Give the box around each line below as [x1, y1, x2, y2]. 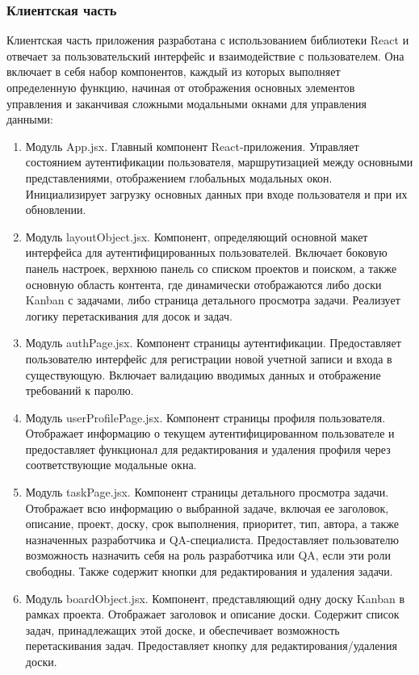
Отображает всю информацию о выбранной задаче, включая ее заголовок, [25, 499, 389, 516]
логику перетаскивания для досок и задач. [25, 307, 233, 324]
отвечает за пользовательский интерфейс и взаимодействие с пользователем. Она [6, 47, 404, 64]
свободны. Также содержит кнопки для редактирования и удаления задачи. [25, 563, 393, 580]
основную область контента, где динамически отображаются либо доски [25, 275, 382, 292]
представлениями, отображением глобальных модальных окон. [25, 169, 333, 186]
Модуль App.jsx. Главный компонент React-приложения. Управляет [25, 137, 359, 154]
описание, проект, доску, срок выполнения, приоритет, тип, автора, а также [25, 515, 400, 532]
